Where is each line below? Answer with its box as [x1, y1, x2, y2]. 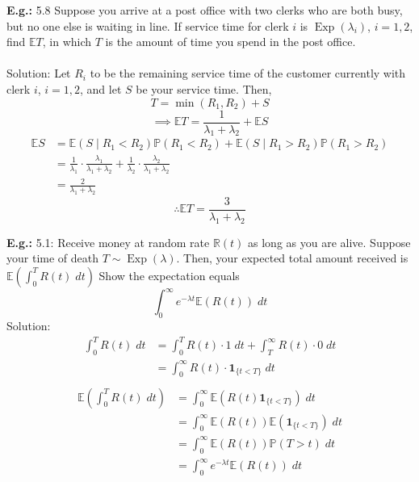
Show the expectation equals [98, 266, 240, 283]
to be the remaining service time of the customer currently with [90, 65, 406, 82]
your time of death [6, 249, 98, 266]
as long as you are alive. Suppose [248, 233, 411, 250]
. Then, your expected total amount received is [176, 249, 409, 266]
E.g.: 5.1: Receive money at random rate [6, 233, 210, 250]
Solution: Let [6, 65, 71, 82]
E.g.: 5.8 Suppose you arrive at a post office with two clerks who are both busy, [6, 2, 403, 18]
